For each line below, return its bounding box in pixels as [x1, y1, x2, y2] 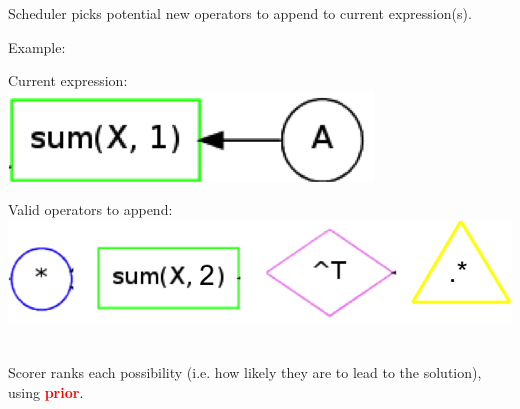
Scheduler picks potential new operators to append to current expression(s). [8, 3, 472, 23]
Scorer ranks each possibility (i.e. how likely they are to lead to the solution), [8, 362, 482, 383]
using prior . [8, 382, 84, 403]
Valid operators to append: [8, 199, 173, 220]
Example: [8, 36, 66, 57]
